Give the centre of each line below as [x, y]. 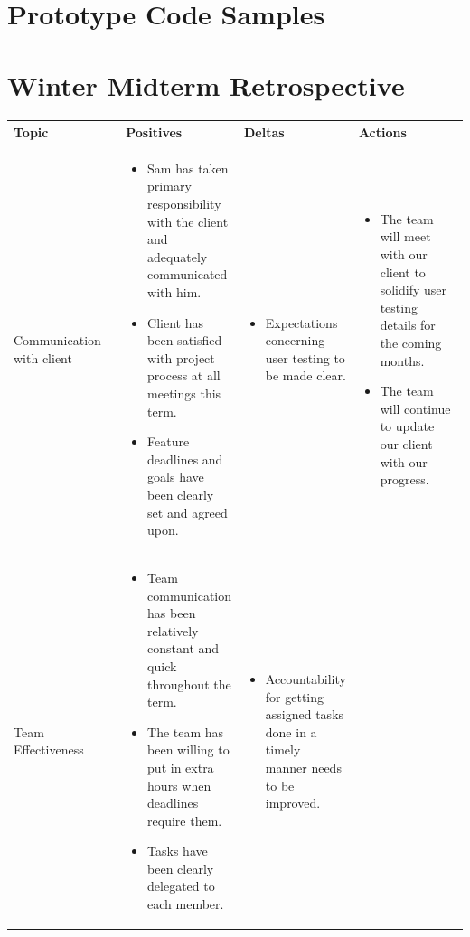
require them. [185, 820]
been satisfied [185, 340]
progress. [404, 479]
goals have [176, 477]
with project [181, 357]
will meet [405, 236]
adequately [178, 256]
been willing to [188, 750]
